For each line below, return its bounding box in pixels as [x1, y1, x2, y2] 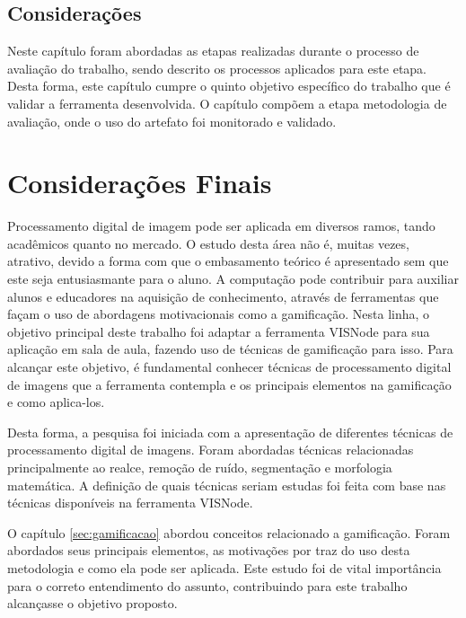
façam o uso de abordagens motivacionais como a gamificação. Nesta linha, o [7, 305, 430, 323]
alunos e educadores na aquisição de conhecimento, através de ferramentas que [7, 287, 439, 305]
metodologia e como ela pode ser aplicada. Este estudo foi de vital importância [7, 558, 442, 577]
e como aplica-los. [7, 393, 105, 411]
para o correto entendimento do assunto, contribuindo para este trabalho [7, 576, 408, 595]
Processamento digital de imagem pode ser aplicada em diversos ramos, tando [7, 216, 435, 235]
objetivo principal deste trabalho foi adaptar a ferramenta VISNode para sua [7, 322, 430, 340]
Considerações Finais [7, 164, 272, 201]
